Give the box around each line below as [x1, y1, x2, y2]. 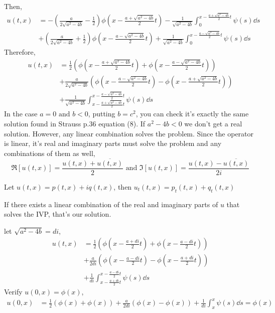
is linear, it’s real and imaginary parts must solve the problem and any [4, 138, 222, 148]
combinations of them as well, [4, 147, 95, 158]
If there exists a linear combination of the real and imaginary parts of [4, 199, 218, 209]
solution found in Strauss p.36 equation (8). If [4, 118, 146, 129]
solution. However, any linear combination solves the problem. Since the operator [4, 128, 254, 138]
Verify [4, 286, 23, 296]
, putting [88, 108, 115, 119]
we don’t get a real [184, 118, 242, 129]
